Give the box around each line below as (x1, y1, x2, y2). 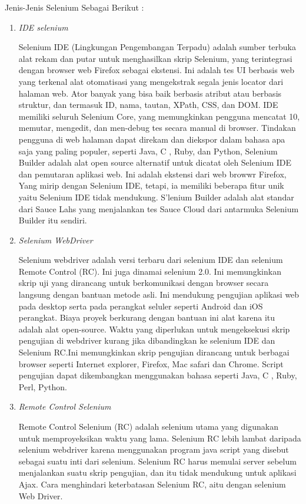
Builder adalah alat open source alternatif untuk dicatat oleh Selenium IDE (18, 156, 292, 169)
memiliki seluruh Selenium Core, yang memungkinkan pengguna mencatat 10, (18, 110, 300, 122)
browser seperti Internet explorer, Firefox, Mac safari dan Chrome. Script (18, 357, 284, 370)
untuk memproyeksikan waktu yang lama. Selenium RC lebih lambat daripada (18, 431, 301, 444)
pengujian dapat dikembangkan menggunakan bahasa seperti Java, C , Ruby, (18, 369, 297, 381)
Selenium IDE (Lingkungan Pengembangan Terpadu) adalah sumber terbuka (18, 41, 297, 53)
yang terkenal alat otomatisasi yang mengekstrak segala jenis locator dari (18, 75, 284, 87)
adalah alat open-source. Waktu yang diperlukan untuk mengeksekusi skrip (18, 322, 290, 335)
